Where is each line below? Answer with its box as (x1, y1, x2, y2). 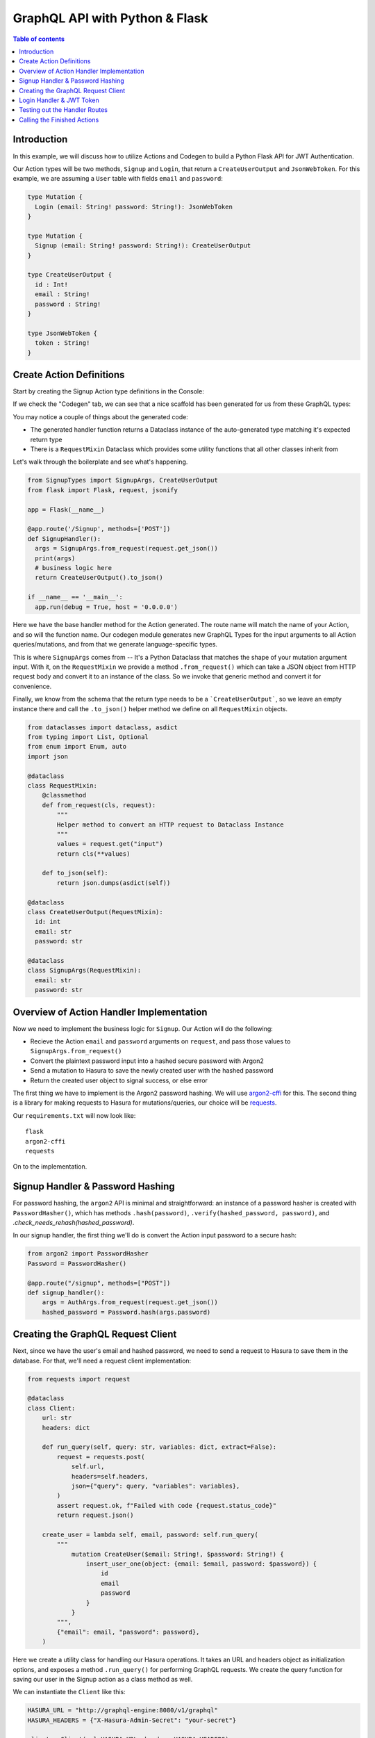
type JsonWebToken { (27, 329, 97, 337)
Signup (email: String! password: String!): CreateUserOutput (35, 242, 251, 250)
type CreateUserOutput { (27, 271, 112, 279)
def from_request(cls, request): (42, 801, 156, 809)
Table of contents (12, 35, 65, 43)
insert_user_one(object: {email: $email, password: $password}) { (85, 1560, 317, 1568)
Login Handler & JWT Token (19, 96, 100, 104)
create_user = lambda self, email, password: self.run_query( (42, 1530, 258, 1538)
